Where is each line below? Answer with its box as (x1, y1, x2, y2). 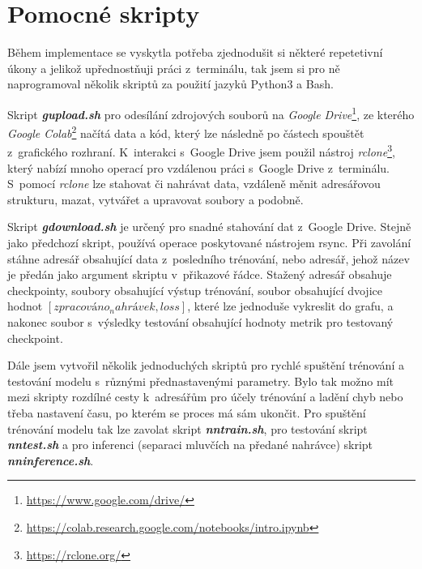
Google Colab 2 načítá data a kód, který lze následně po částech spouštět (7, 122, 364, 141)
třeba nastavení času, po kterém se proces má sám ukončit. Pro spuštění (7, 404, 366, 421)
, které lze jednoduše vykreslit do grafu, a (187, 297, 394, 314)
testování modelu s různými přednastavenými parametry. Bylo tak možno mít (7, 372, 394, 389)
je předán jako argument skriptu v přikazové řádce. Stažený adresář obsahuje (7, 266, 392, 283)
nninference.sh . (7, 451, 94, 468)
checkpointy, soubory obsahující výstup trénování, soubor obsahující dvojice (7, 281, 382, 298)
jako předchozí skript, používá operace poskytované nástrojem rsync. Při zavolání (7, 234, 411, 251)
